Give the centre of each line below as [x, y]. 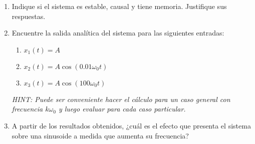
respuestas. [29, 16]
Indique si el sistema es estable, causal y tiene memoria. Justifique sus [119, 6]
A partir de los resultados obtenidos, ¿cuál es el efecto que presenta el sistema [131, 125]
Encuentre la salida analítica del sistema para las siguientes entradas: [118, 33]
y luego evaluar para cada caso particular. [122, 109]
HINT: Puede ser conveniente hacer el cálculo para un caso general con [121, 99]
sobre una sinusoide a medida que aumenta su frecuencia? [100, 135]
